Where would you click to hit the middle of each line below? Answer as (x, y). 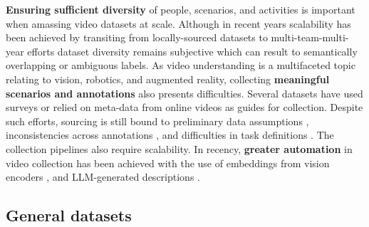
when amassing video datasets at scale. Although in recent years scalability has (178, 23)
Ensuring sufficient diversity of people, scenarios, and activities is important (181, 9)
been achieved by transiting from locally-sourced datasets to (137, 37)
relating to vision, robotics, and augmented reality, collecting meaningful (168, 79)
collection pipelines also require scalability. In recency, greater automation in (179, 148)
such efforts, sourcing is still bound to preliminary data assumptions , (157, 121)
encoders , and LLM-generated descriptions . (103, 177)
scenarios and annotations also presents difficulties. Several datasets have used (184, 93)
